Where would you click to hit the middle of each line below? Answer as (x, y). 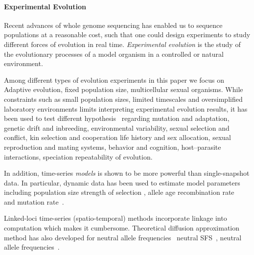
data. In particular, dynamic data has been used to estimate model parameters (122, 182)
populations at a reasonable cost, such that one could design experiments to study (127, 35)
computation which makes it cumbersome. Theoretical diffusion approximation (122, 228)
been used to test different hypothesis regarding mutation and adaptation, (117, 118)
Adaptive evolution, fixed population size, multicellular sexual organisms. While (124, 89)
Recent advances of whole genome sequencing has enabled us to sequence (113, 25)
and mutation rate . (34, 201)
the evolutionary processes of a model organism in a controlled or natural (114, 54)
